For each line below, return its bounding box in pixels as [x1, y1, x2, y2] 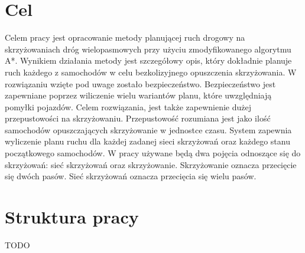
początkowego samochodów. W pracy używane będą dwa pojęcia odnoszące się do [5, 147, 301, 159]
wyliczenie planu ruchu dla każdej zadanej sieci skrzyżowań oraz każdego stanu [5, 135, 290, 147]
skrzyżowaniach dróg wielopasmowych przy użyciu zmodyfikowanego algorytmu [5, 42, 291, 55]
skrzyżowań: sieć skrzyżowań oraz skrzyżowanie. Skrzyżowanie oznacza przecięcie [5, 158, 297, 170]
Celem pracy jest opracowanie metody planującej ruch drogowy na [5, 31, 245, 44]
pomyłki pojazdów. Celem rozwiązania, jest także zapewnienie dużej [5, 100, 252, 113]
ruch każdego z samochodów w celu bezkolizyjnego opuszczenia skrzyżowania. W [5, 65, 297, 78]
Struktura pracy [5, 205, 139, 229]
